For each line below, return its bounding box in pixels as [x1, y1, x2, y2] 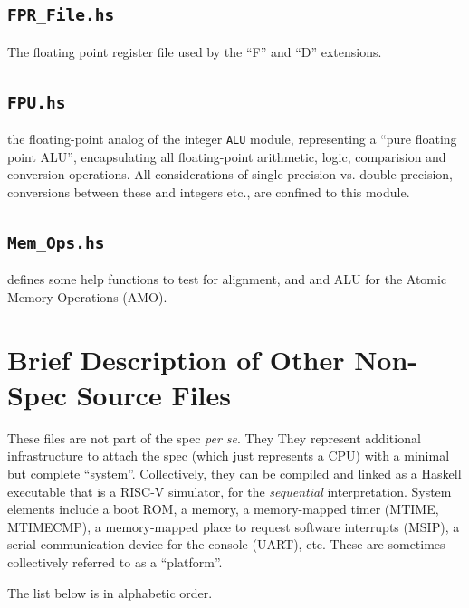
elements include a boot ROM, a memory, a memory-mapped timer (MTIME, [7, 499, 439, 518]
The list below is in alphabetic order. [7, 583, 213, 602]
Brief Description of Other [7, 340, 345, 377]
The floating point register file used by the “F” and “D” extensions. [7, 42, 382, 61]
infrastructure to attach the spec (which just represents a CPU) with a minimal [7, 446, 450, 465]
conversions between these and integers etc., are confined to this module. [7, 183, 410, 201]
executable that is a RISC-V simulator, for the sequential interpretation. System [7, 481, 452, 500]
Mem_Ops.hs [7, 233, 105, 252]
